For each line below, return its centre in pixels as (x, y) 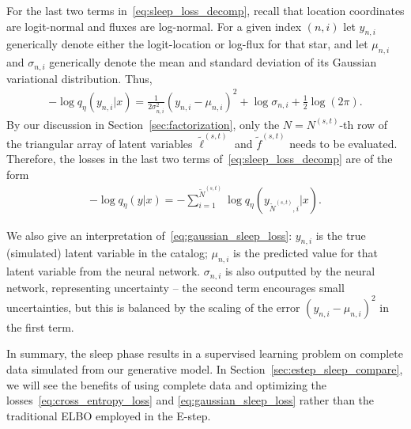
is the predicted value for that (306, 253)
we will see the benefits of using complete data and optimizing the (167, 384)
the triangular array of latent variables (100, 143)
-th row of (364, 124)
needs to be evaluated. (343, 143)
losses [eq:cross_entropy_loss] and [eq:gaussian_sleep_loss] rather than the (190, 400)
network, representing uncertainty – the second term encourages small (175, 287)
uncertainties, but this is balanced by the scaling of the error (153, 307)
